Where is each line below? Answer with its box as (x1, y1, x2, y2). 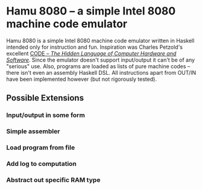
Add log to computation (6, 160, 77, 168)
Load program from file (6, 144, 75, 152)
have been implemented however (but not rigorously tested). (6, 75, 157, 83)
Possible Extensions (6, 93, 84, 103)
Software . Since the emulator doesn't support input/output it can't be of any (6, 56, 195, 63)
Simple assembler (6, 127, 60, 136)
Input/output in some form (6, 111, 86, 119)
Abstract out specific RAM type (6, 176, 101, 184)
